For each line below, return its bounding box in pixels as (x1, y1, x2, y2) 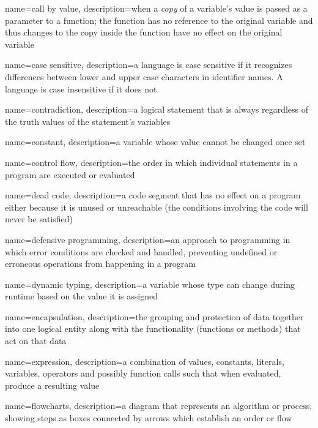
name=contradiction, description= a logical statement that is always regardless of (5, 103, 309, 116)
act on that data (5, 334, 67, 347)
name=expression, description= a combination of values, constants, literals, (5, 355, 284, 367)
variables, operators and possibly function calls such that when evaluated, (5, 367, 281, 380)
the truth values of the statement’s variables (5, 115, 171, 127)
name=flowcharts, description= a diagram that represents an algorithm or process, (5, 399, 312, 412)
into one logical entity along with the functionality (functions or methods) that (5, 322, 301, 335)
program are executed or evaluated (5, 168, 135, 181)
